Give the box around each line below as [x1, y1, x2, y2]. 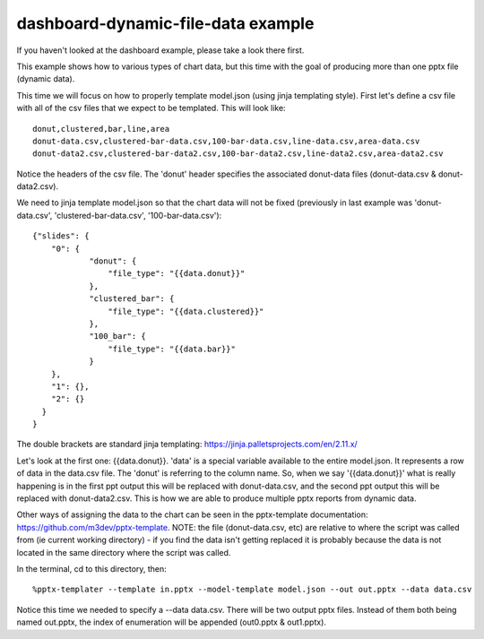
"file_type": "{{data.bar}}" [108, 343, 237, 354]
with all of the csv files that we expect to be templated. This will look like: [16, 103, 286, 114]
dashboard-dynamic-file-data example [16, 13, 315, 33]
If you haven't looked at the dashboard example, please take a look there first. [16, 45, 305, 56]
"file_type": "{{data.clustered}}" [108, 306, 264, 316]
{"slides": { [32, 231, 90, 241]
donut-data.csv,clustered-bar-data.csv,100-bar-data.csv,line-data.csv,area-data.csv [32, 135, 420, 146]
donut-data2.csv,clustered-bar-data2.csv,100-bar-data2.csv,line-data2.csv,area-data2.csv [32, 149, 444, 159]
